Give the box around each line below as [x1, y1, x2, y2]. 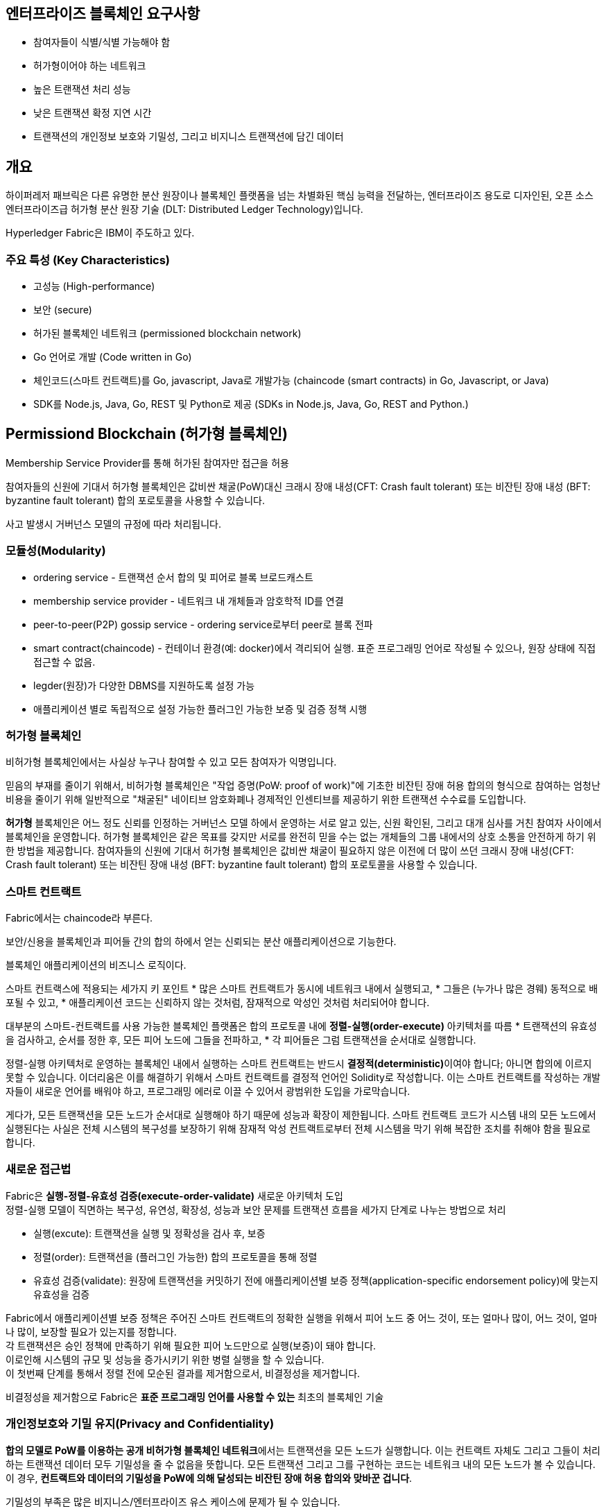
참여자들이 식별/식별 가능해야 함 [33, 36, 171, 49]
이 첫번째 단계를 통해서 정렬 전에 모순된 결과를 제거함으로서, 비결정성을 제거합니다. [6, 1367, 361, 1379]
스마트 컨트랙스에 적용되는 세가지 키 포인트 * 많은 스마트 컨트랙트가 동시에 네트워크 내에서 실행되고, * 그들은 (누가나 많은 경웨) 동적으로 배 [6, 983, 598, 995]
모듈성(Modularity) [6, 544, 106, 558]
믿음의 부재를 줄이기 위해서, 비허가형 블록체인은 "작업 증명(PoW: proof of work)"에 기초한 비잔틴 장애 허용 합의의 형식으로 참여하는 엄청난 [6, 779, 600, 792]
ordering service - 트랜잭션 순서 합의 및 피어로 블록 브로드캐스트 [33, 571, 313, 583]
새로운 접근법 [6, 1162, 71, 1177]
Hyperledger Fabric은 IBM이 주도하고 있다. [6, 227, 195, 239]
